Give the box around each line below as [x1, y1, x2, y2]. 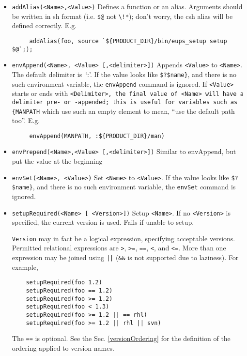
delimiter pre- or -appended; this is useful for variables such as [12, 98, 238, 106]
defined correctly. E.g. [12, 20, 77, 31]
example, [12, 262, 38, 272]
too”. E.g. [12, 115, 40, 125]
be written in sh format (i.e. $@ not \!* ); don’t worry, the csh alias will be [12, 11, 233, 21]
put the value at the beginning [12, 156, 103, 166]
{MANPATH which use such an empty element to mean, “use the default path [12, 106, 235, 116]
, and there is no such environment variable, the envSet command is [32, 182, 236, 192]
